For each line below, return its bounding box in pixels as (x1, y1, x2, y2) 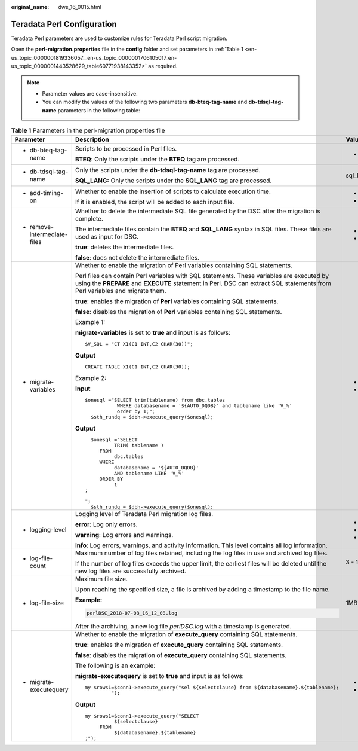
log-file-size (29, 599, 64, 607)
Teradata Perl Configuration (11, 19, 118, 29)
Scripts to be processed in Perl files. (75, 145, 177, 153)
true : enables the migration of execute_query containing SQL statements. (75, 640, 283, 649)
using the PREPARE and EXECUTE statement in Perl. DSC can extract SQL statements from (75, 279, 331, 288)
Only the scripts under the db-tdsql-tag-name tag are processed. (75, 166, 261, 175)
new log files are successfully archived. (75, 567, 186, 575)
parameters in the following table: (57, 106, 140, 114)
